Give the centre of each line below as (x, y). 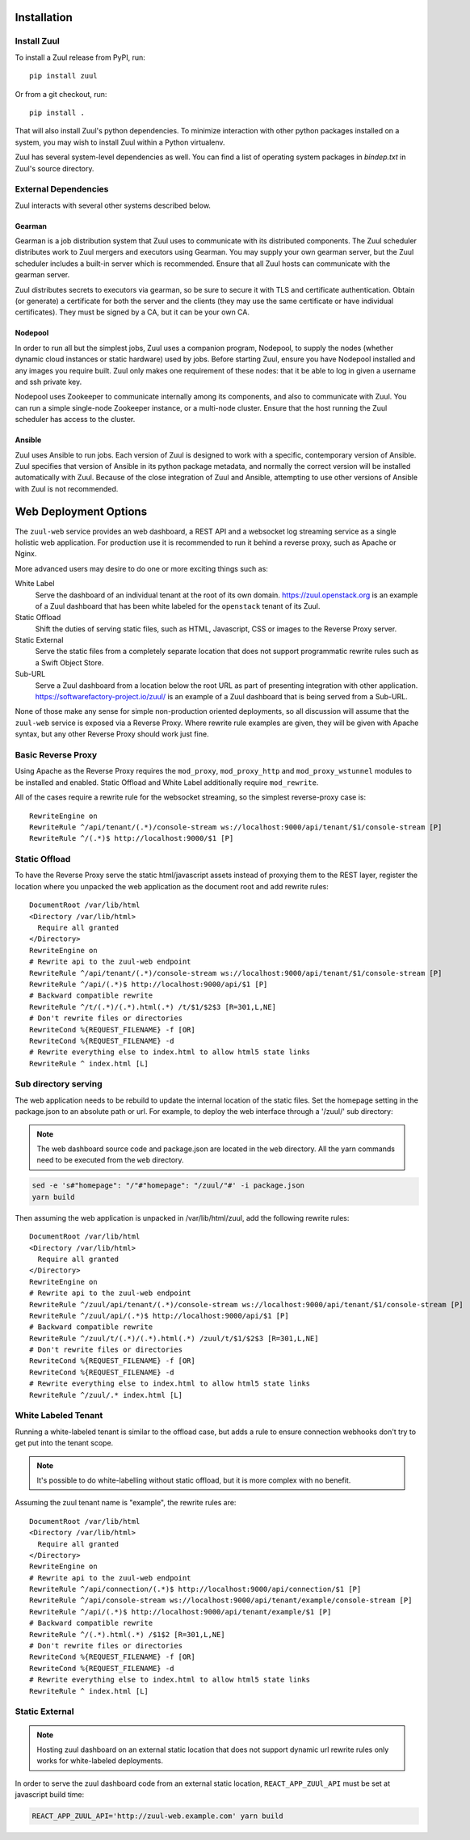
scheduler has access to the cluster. (75, 420)
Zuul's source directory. (55, 168)
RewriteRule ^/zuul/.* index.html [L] (106, 1395)
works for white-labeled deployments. (100, 1761)
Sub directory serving (59, 1084)
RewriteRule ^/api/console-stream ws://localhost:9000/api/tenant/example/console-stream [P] (221, 1600)
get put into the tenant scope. (64, 1443)
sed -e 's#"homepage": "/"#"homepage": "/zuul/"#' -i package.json (168, 1186)
